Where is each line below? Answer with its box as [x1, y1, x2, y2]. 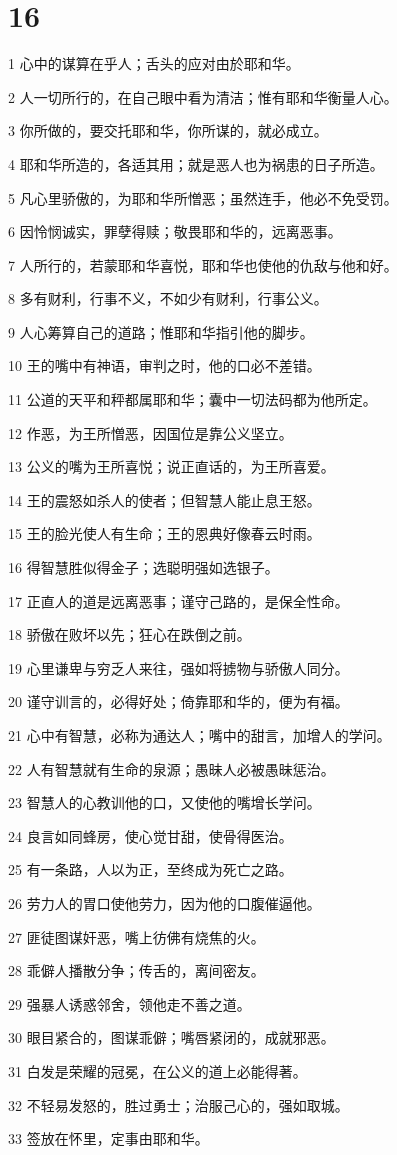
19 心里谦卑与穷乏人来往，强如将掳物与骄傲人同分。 [8, 657, 349, 678]
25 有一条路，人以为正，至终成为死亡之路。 [8, 859, 293, 880]
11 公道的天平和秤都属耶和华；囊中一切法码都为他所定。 [8, 389, 377, 410]
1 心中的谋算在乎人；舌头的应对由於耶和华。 [8, 53, 300, 74]
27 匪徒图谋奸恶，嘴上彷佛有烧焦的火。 [8, 926, 265, 947]
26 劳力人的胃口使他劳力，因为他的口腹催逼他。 [8, 892, 321, 913]
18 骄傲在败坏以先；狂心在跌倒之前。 [8, 624, 251, 645]
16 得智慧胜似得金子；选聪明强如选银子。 [8, 557, 279, 578]
